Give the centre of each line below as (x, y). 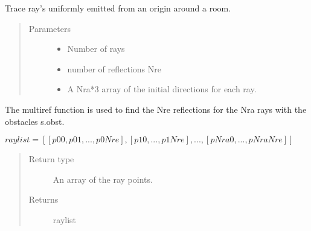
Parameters (50, 28)
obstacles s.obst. (35, 121)
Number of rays (96, 49)
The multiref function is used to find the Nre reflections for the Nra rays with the (156, 109)
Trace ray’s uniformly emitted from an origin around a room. (118, 8)
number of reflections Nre (114, 68)
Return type (51, 159)
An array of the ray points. (103, 179)
